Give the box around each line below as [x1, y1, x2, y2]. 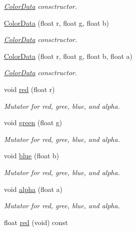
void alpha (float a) [4, 184, 63, 194]
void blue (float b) [4, 150, 59, 161]
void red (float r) [4, 84, 55, 94]
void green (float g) [4, 117, 62, 128]
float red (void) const [4, 217, 68, 227]
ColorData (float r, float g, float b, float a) [4, 50, 133, 61]
